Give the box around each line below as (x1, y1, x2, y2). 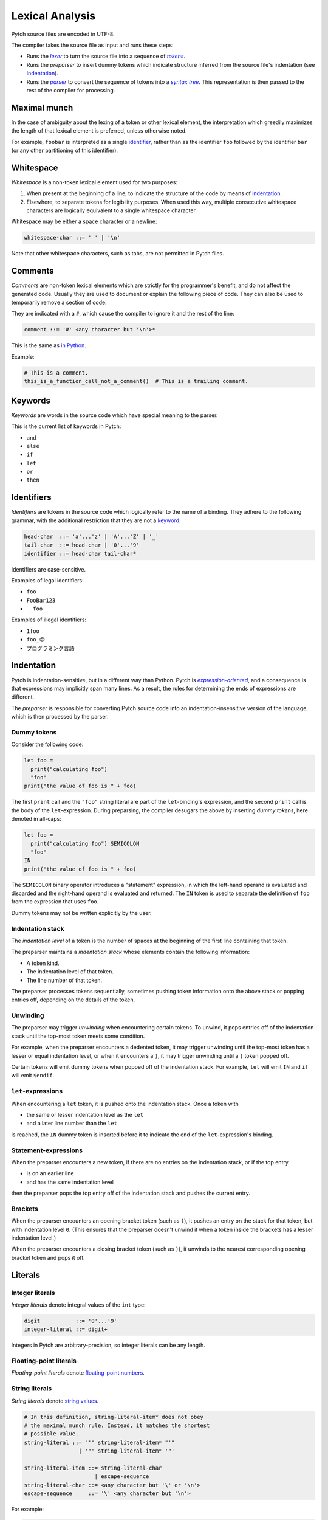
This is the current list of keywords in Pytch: (11, 423, 121, 430)
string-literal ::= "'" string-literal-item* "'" (24, 1439, 175, 1446)
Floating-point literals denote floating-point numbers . (11, 1369, 145, 1377)
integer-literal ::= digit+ (24, 1326, 108, 1333)
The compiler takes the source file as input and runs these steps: (11, 41, 174, 49)
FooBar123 (26, 596, 56, 604)
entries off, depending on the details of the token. (11, 996, 135, 1003)
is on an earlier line (26, 1170, 74, 1177)
